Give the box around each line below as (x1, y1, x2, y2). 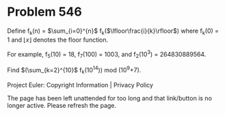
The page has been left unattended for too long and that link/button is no (7, 93, 212, 102)
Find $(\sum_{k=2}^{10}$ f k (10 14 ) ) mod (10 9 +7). (7, 65, 142, 76)
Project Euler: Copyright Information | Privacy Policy (7, 81, 154, 89)
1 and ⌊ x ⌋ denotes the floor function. (7, 35, 109, 44)
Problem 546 (7, 4, 82, 20)
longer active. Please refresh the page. (7, 101, 117, 109)
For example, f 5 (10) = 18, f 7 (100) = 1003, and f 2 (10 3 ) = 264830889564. (7, 48, 207, 60)
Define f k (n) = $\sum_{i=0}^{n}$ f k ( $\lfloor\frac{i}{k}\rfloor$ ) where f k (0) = (7, 27, 220, 36)
